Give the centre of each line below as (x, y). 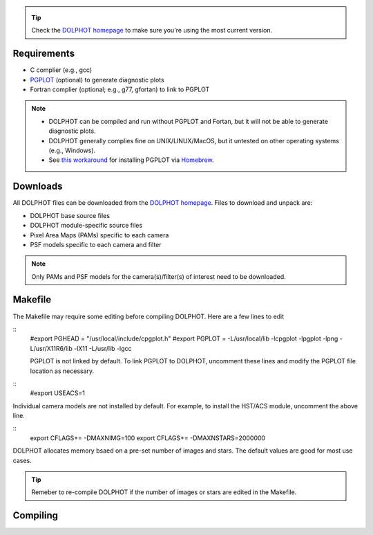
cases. (22, 460)
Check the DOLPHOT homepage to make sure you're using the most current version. (152, 30)
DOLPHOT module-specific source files (86, 226)
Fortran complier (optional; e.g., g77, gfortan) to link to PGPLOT (120, 89)
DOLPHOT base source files (70, 215)
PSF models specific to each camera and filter (96, 244)
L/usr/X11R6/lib (51, 348)
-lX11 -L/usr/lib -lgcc (103, 348)
